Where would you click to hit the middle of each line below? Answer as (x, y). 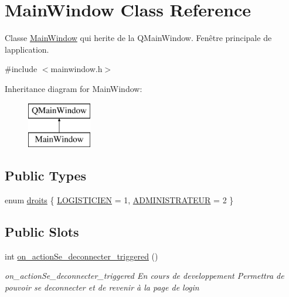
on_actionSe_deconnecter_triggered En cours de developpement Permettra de (144, 276)
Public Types (46, 175)
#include (21, 69)
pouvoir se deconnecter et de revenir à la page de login (102, 287)
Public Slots (42, 231)
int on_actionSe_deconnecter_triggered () (81, 256)
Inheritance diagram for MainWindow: (74, 88)
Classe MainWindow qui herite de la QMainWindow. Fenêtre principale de (138, 38)
